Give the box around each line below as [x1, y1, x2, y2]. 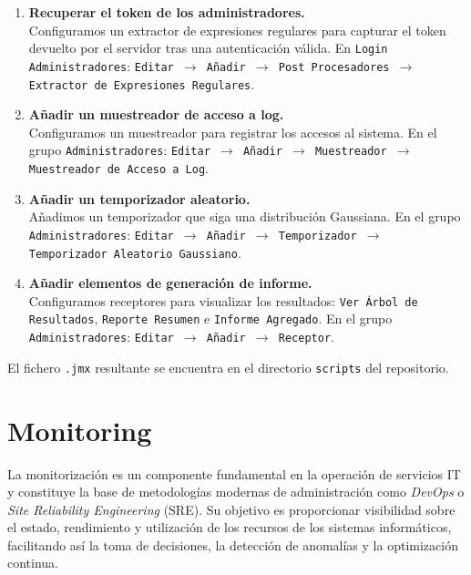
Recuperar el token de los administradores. [28, 3, 305, 21]
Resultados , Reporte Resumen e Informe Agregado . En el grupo [28, 309, 393, 328]
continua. [7, 553, 59, 572]
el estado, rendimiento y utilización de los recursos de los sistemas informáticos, [7, 518, 452, 537]
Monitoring [7, 411, 152, 448]
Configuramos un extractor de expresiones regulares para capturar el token [28, 20, 446, 39]
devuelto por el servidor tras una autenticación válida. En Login [28, 38, 388, 57]
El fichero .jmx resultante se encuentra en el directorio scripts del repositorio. [7, 357, 449, 376]
